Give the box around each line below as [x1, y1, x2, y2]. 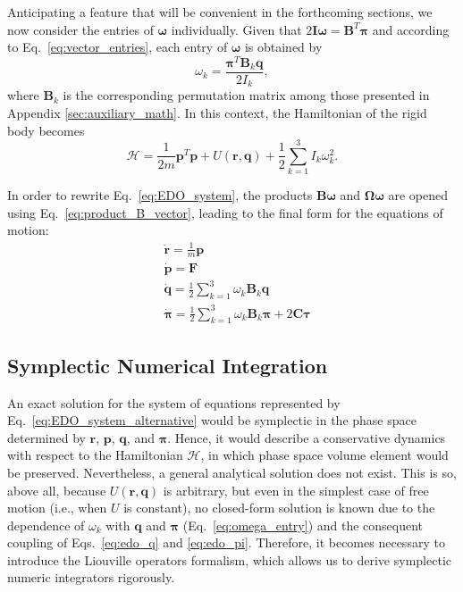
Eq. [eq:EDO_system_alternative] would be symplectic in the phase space [7, 411, 417, 429]
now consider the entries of [7, 20, 154, 38]
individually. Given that [171, 20, 302, 38]
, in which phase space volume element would [200, 446, 449, 464]
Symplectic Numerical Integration [7, 351, 328, 379]
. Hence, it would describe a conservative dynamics [167, 428, 446, 446]
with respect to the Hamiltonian [7, 446, 183, 464]
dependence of [7, 515, 85, 534]
